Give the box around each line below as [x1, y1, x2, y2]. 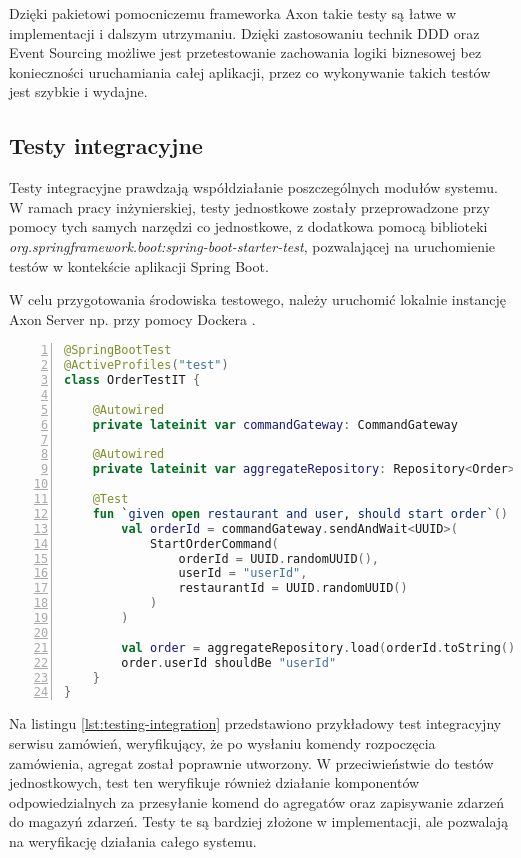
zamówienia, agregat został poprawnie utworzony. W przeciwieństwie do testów [9, 752, 494, 773]
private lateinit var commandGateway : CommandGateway [92, 417, 458, 432]
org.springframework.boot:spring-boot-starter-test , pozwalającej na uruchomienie [9, 235, 496, 256]
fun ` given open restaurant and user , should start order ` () [92, 506, 509, 521]
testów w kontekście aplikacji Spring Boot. [9, 255, 269, 276]
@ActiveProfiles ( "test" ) [64, 358, 229, 373]
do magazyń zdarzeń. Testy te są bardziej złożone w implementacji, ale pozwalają [9, 811, 509, 832]
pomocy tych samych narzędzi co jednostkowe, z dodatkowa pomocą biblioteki [9, 216, 488, 237]
